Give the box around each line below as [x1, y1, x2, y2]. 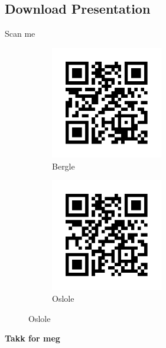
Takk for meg [5, 332, 60, 344]
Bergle [52, 159, 75, 172]
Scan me [5, 27, 35, 40]
